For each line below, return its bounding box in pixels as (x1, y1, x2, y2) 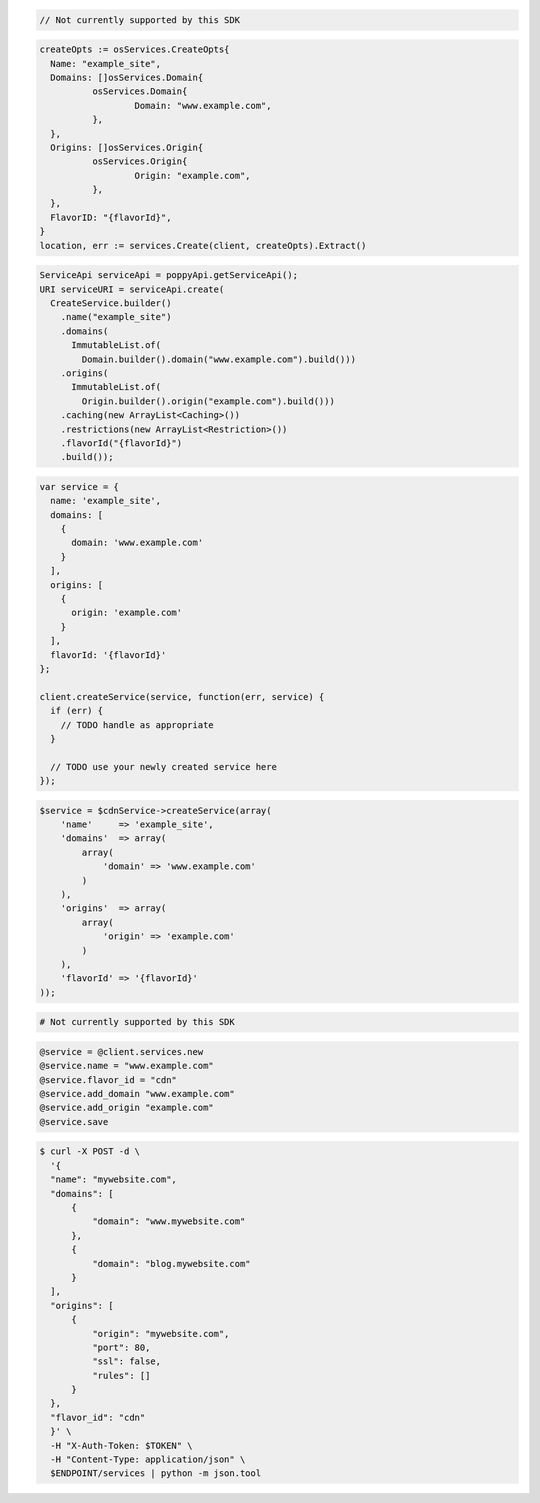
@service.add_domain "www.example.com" (39, 1088, 235, 1100)
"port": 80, (91, 1341, 151, 1353)
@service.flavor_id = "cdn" (39, 1074, 177, 1085)
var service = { (39, 481, 120, 492)
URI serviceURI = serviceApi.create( (39, 283, 225, 295)
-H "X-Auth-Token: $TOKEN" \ (50, 1440, 194, 1451)
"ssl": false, (91, 1356, 162, 1367)
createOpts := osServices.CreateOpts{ (39, 44, 230, 55)
